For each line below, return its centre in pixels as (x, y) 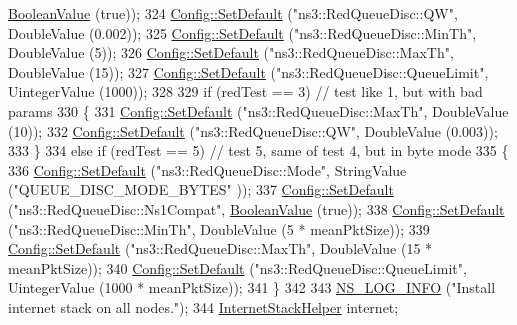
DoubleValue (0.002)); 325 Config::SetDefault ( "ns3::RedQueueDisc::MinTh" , (242, 32)
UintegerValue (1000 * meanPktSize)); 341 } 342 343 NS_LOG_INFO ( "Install (252, 287)
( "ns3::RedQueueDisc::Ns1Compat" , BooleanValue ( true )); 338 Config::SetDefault (256, 208)
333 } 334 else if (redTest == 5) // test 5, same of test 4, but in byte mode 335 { (258, 150)
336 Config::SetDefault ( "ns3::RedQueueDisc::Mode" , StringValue (207, 169)
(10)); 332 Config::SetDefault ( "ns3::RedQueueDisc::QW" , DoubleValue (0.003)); (253, 130)
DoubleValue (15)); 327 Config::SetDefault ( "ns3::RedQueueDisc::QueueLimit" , (248, 71)
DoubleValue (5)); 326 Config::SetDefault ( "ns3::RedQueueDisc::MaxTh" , (231, 52)
